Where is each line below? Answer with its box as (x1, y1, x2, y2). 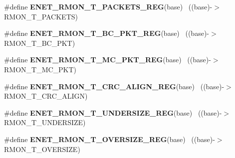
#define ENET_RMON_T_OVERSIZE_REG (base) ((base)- (4, 134, 215, 144)
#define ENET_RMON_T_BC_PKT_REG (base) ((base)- (4, 28, 209, 38)
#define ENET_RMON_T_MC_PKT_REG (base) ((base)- (4, 54, 211, 65)
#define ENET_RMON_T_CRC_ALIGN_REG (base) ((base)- (4, 81, 225, 91)
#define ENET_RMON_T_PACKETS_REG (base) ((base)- (4, 1, 213, 11)
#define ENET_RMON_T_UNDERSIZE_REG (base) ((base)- (4, 107, 222, 118)
